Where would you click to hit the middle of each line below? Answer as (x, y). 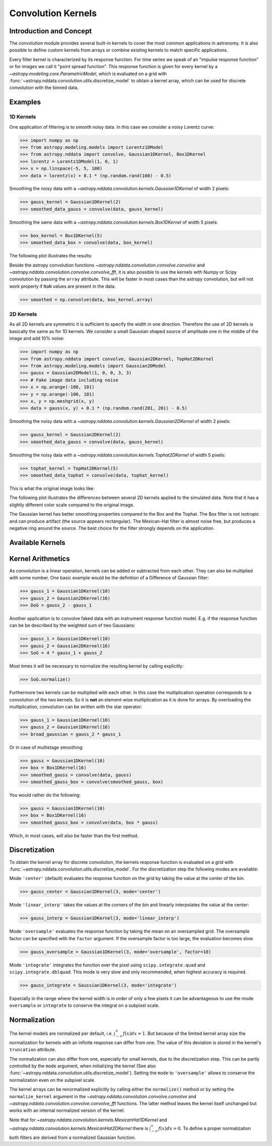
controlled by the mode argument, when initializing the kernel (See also (83, 1066)
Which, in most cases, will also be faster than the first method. (74, 836)
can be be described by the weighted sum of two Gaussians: (72, 625)
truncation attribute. (33, 1050)
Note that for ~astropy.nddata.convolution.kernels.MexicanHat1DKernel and (88, 1120)
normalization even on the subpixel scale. (52, 1080)
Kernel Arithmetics (40, 558)
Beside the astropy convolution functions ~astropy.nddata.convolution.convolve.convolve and (107, 265)
